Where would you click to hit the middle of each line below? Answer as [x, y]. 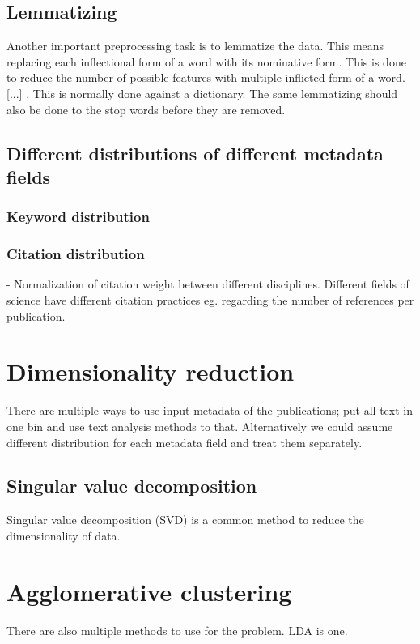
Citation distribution [76, 254]
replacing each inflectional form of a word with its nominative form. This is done [206, 61]
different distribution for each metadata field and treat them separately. [185, 442]
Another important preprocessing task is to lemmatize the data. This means [195, 46]
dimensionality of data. [64, 535]
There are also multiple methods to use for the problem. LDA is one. [177, 630]
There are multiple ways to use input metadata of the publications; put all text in [210, 410]
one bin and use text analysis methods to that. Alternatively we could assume [200, 426]
